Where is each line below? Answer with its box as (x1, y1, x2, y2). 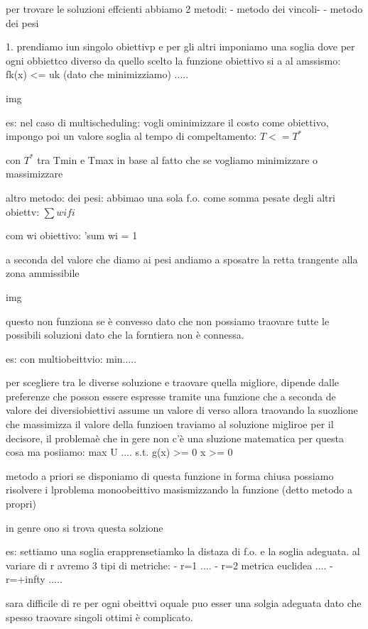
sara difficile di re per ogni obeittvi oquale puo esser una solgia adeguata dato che (6, 596, 362, 610)
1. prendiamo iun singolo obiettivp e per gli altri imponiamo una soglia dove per (6, 39, 355, 54)
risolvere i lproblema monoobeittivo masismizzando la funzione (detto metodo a (6, 482, 353, 497)
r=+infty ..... (6, 571, 63, 586)
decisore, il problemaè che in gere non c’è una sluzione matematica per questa (6, 430, 344, 445)
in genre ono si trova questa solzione (6, 520, 163, 535)
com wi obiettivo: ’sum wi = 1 (6, 228, 138, 243)
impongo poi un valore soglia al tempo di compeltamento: (6, 128, 257, 143)
